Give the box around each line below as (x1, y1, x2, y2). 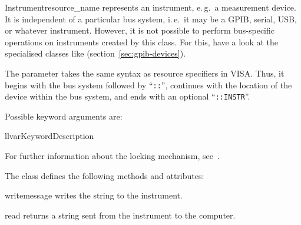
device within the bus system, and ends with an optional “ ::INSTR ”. (5, 90, 250, 102)
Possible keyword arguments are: (5, 110, 123, 122)
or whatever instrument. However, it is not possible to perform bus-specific (5, 24, 275, 37)
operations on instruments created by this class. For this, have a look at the (5, 35, 279, 48)
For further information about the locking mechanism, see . (5, 150, 220, 162)
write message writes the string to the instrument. (5, 189, 183, 201)
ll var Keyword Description (5, 130, 94, 142)
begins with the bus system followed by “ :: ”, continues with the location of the (5, 78, 292, 91)
